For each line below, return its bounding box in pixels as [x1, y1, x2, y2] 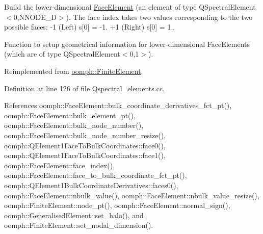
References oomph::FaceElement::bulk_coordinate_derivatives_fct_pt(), [4, 100, 232, 111]
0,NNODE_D [13, 11, 57, 22]
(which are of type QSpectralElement [4, 48, 120, 59]
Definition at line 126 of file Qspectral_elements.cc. [4, 83, 165, 93]
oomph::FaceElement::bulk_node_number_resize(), [4, 129, 166, 140]
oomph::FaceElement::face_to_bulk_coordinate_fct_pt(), [4, 170, 187, 180]
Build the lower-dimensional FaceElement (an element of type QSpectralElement [4, 2, 256, 12]
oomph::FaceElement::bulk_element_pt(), [4, 110, 136, 120]
